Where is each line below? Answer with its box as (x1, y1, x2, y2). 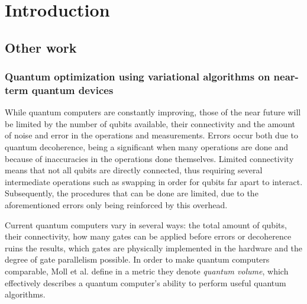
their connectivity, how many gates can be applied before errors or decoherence (5, 230, 292, 242)
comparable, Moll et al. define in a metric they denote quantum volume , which (5, 265, 289, 277)
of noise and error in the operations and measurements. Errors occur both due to (5, 129, 299, 141)
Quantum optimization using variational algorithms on (5, 69, 270, 84)
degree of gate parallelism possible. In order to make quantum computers (5, 253, 270, 266)
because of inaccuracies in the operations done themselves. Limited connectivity (5, 152, 294, 164)
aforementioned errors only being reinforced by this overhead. (5, 199, 228, 211)
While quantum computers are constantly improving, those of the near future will (5, 106, 301, 118)
